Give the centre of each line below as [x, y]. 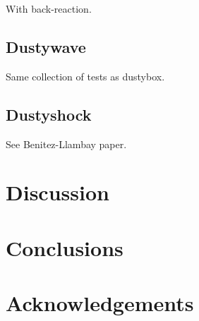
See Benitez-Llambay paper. [66, 144]
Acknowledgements [100, 303]
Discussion [58, 192]
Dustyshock [49, 114]
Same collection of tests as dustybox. [85, 76]
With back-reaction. [49, 8]
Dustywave [46, 46]
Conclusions [65, 247]
